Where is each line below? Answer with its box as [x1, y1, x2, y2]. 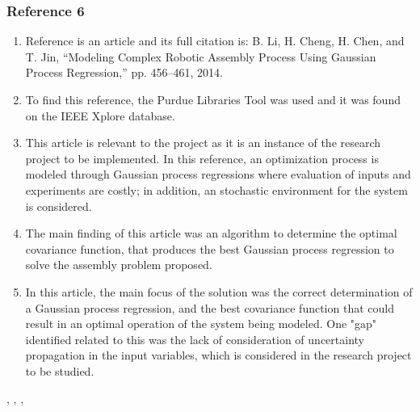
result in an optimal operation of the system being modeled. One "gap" [25, 315, 377, 332]
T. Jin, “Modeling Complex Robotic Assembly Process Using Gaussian [25, 48, 376, 65]
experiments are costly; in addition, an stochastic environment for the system [25, 181, 408, 198]
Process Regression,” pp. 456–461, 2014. [25, 64, 223, 81]
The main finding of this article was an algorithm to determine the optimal [25, 225, 397, 242]
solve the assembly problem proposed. [25, 256, 212, 273]
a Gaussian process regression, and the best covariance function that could [25, 299, 394, 316]
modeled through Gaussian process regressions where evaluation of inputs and [25, 166, 411, 183]
